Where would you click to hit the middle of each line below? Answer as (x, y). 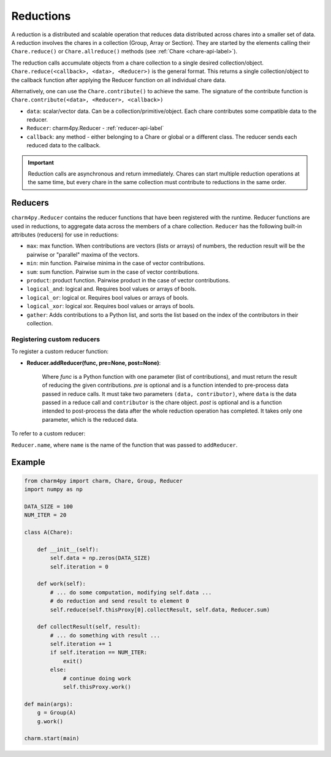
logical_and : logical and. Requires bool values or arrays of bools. (112, 289)
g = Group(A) (57, 713)
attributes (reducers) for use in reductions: (65, 235)
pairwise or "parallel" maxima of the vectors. (83, 254)
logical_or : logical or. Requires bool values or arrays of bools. (108, 297)
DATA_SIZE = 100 (49, 506)
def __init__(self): (68, 549)
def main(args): (49, 704)
